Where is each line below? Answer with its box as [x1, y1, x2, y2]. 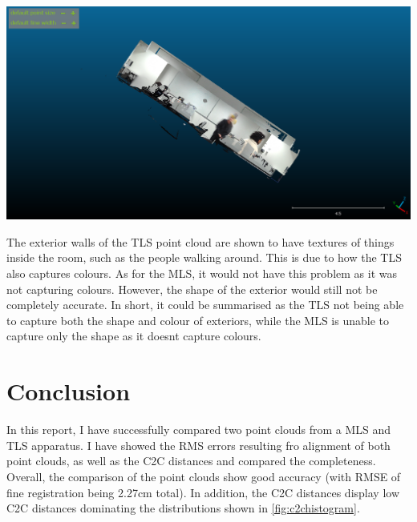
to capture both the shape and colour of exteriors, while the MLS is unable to [6, 311, 389, 328]
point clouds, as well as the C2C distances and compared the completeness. [6, 452, 376, 469]
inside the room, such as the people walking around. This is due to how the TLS [6, 249, 402, 266]
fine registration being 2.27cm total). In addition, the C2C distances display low [6, 484, 400, 500]
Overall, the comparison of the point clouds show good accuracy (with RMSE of [6, 468, 401, 484]
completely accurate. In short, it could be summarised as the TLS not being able [6, 296, 404, 313]
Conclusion [6, 375, 131, 408]
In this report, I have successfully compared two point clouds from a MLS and [6, 421, 391, 438]
